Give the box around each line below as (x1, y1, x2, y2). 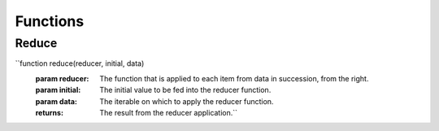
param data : (35, 96, 77, 106)
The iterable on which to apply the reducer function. (99, 96, 274, 106)
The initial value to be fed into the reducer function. (99, 85, 272, 95)
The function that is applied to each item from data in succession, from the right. (99, 73, 369, 83)
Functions (15, 12, 85, 30)
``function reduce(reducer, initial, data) (15, 59, 145, 68)
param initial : (35, 85, 81, 95)
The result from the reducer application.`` (99, 107, 238, 117)
